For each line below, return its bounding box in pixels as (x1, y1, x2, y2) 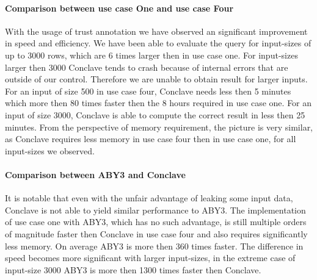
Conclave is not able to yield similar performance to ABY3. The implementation (5, 203, 306, 216)
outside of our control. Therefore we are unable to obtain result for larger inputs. (5, 73, 308, 85)
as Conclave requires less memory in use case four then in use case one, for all (5, 132, 296, 145)
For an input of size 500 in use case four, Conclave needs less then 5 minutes (5, 84, 291, 97)
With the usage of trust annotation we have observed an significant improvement (5, 24, 308, 37)
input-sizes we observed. (5, 144, 95, 157)
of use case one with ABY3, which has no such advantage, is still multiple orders (5, 215, 307, 228)
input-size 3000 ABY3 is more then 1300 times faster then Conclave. (5, 263, 261, 276)
